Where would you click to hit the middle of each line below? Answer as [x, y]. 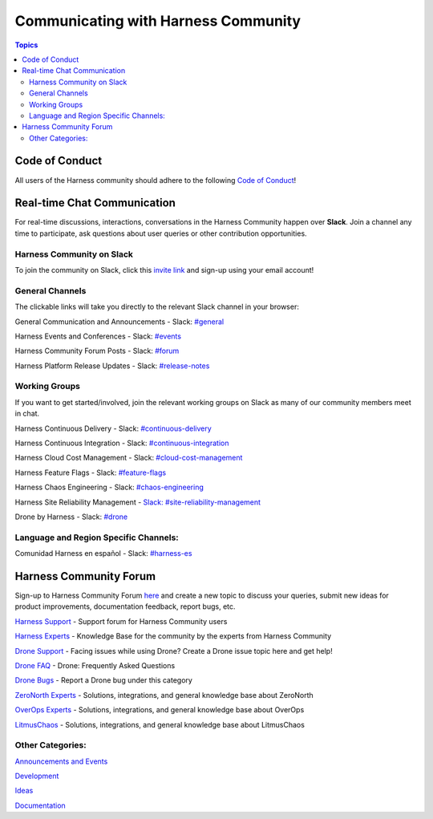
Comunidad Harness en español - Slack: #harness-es [103, 553]
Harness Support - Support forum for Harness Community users [121, 621]
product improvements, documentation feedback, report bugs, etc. [125, 606]
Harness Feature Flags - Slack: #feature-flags [91, 472]
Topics [26, 45]
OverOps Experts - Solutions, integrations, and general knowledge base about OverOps [160, 710]
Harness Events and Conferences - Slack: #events [98, 336]
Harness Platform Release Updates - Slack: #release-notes [112, 366]
